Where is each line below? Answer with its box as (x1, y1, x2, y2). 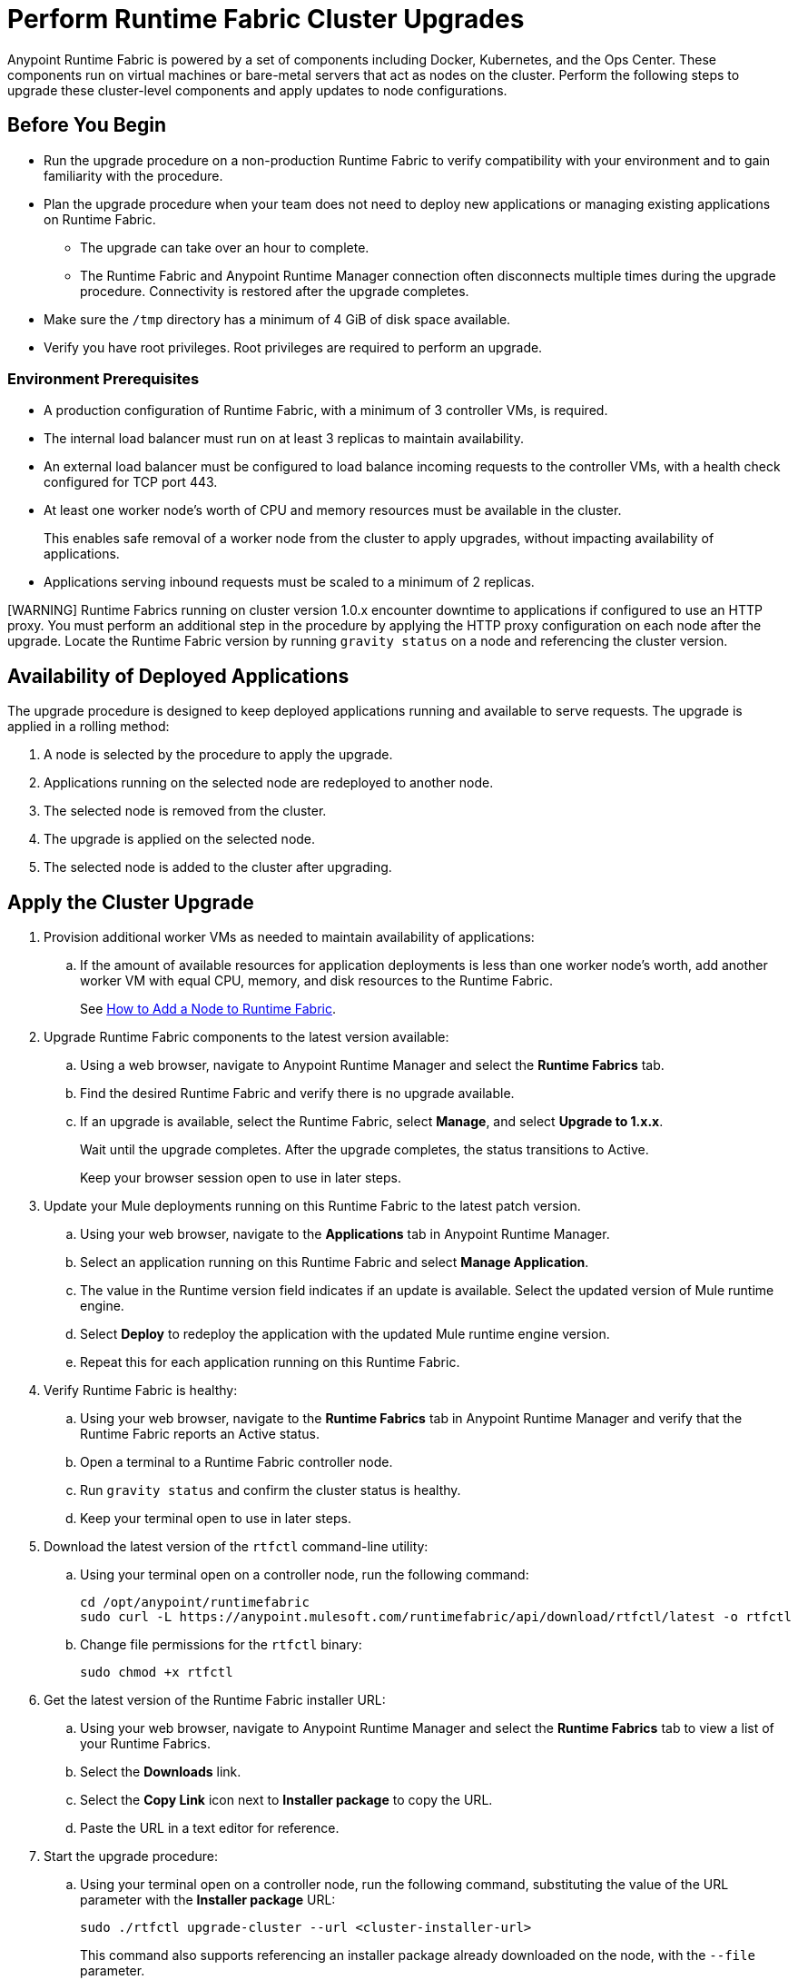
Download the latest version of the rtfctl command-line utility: (44, 1539, 429, 1555)
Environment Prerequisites (7, 369, 200, 388)
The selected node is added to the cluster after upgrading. (44, 859, 392, 876)
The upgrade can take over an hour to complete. (80, 239, 369, 255)
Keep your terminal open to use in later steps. (80, 1510, 351, 1527)
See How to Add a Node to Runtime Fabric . (80, 1001, 336, 1017)
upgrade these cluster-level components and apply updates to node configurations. (7, 82, 507, 98)
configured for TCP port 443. (44, 474, 218, 490)
